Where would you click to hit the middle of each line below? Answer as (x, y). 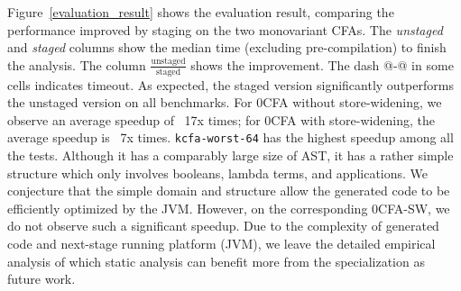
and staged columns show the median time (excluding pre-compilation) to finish (227, 47)
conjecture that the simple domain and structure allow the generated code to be (229, 191)
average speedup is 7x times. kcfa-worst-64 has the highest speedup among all (230, 137)
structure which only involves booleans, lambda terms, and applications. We (218, 173)
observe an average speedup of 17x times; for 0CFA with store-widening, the (221, 119)
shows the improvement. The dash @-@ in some (322, 64)
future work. (41, 279)
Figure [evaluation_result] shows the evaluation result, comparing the (201, 12)
